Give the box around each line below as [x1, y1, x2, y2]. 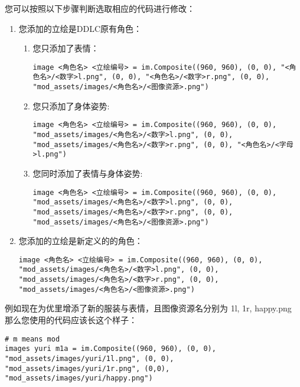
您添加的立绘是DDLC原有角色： [18, 22, 142, 34]
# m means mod [5, 334, 60, 343]
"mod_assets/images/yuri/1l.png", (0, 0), [5, 354, 174, 363]
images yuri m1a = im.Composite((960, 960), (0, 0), [5, 344, 216, 353]
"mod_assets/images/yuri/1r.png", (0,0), [5, 364, 170, 373]
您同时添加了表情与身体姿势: [32, 167, 143, 179]
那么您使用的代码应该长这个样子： [5, 314, 137, 326]
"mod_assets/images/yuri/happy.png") [5, 374, 153, 383]
